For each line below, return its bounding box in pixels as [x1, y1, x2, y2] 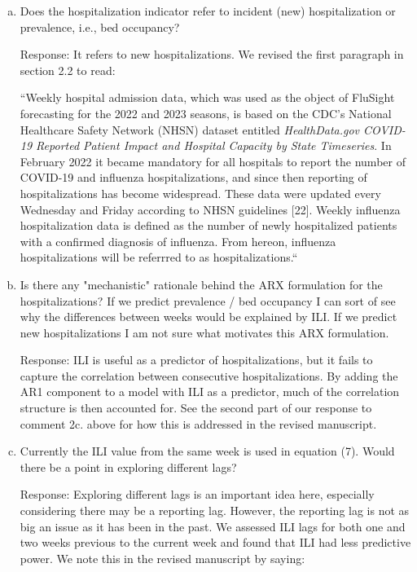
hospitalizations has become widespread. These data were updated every [20, 184, 381, 201]
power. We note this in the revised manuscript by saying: [20, 549, 305, 566]
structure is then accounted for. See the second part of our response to [20, 399, 372, 416]
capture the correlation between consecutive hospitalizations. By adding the [20, 367, 398, 384]
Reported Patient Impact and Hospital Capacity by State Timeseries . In [36, 137, 392, 154]
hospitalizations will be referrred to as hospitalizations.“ [20, 249, 298, 266]
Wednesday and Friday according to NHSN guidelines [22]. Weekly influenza [20, 200, 401, 218]
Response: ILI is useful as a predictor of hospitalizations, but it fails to [20, 351, 373, 368]
